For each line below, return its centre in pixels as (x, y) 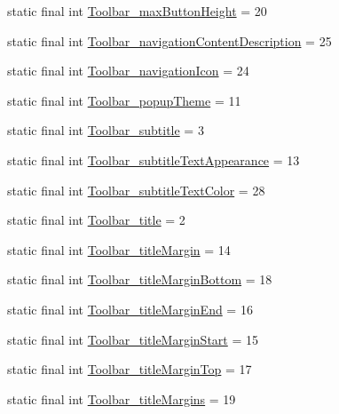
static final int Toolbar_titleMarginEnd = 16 (130, 309)
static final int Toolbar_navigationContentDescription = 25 (169, 40)
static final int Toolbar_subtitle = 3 (106, 130)
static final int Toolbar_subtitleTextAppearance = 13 (154, 159)
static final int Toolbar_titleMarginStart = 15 (133, 339)
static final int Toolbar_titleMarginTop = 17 (130, 369)
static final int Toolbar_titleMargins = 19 (122, 398)
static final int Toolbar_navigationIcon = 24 (128, 71)
